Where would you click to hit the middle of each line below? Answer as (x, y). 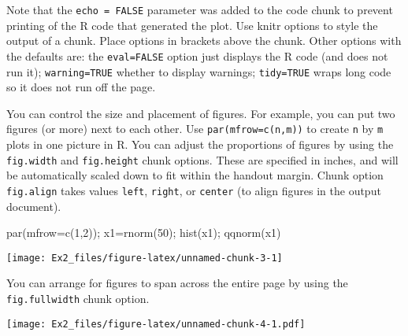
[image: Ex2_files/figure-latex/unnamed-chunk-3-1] (145, 258)
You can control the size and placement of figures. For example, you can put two (201, 113)
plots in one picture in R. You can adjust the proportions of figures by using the (200, 144)
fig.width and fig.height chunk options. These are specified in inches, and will (202, 159)
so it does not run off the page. (81, 87)
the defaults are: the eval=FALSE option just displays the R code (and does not (197, 55)
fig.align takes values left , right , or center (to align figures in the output (194, 190)
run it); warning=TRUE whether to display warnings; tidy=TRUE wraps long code (199, 71)
